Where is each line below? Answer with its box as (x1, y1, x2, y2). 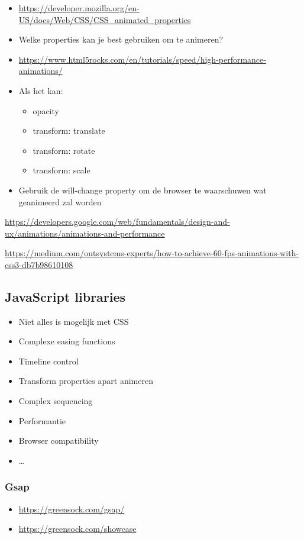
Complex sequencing (18, 395, 93, 407)
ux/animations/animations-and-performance (5, 227, 165, 239)
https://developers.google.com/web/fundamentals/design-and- (5, 215, 230, 228)
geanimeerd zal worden (18, 195, 102, 208)
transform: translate (33, 124, 105, 137)
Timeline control (18, 354, 79, 367)
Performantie (18, 414, 66, 427)
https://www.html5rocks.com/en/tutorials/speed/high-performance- (18, 53, 266, 65)
